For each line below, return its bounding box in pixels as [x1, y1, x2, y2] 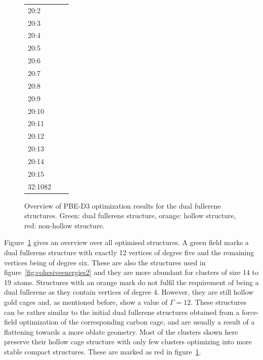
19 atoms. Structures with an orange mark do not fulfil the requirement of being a [4, 276, 259, 287]
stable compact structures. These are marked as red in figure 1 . [4, 346, 201, 356]
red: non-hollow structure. [24, 220, 105, 230]
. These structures [190, 297, 246, 307]
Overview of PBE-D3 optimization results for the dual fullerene [24, 200, 221, 211]
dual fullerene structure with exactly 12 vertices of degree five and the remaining [4, 247, 254, 258]
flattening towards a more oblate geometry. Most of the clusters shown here [4, 326, 238, 337]
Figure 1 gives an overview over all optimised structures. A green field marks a [4, 237, 249, 248]
